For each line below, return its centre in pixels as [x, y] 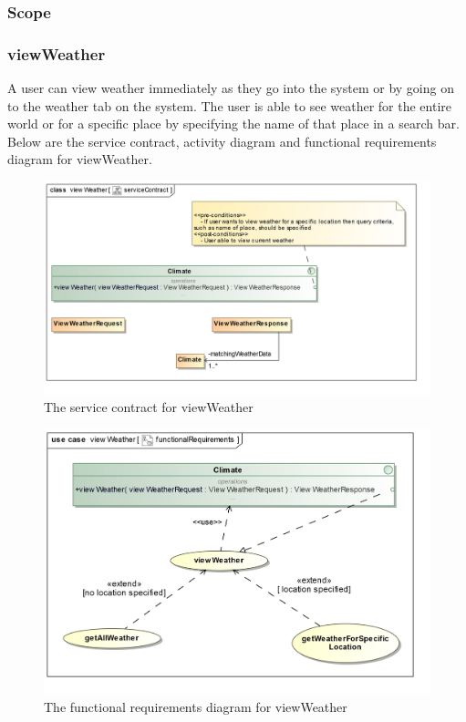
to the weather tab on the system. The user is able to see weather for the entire [229, 105]
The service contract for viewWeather [149, 407]
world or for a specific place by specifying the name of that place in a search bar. [233, 124]
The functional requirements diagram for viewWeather [196, 706]
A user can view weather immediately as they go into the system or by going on [231, 88]
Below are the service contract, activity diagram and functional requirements [222, 141]
